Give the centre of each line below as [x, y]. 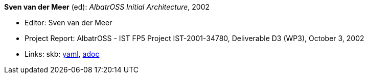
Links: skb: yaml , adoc [62, 54]
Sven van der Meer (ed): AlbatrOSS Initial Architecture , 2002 [107, 7]
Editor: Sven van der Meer [68, 23]
